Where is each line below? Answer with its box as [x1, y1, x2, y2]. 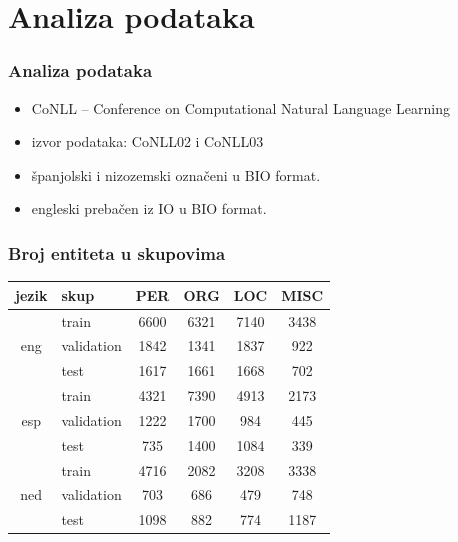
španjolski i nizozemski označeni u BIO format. [31, 164, 321, 185]
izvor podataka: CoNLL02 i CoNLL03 [31, 131, 264, 152]
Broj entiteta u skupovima [8, 240, 226, 265]
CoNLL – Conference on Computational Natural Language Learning [31, 97, 450, 118]
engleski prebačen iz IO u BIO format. [31, 198, 267, 219]
